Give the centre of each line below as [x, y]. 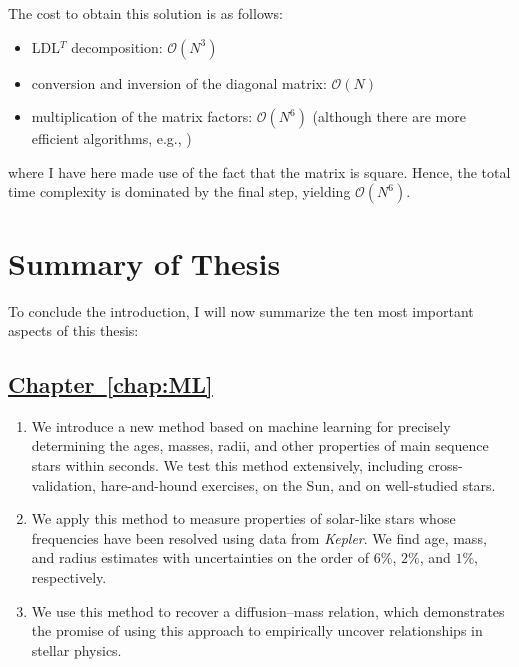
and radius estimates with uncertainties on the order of [200, 557]
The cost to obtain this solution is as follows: [146, 13]
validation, [63, 484]
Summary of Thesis [144, 262]
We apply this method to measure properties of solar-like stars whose [243, 518]
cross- [445, 465]
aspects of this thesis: [73, 330]
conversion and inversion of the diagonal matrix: [179, 82]
